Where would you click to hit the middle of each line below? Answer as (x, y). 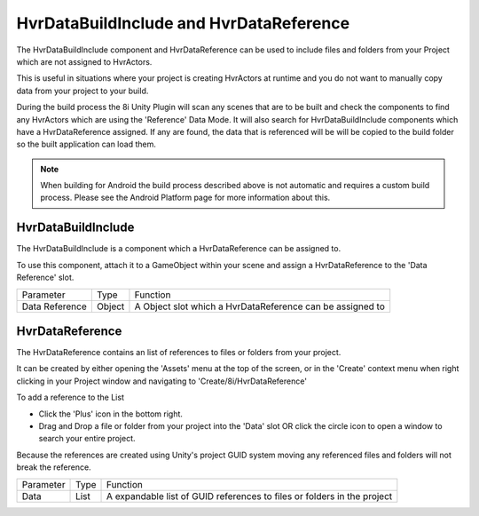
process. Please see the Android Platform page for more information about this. (185, 198)
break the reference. (54, 467)
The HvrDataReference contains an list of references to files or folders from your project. (179, 353)
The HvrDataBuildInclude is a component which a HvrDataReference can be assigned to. (179, 249)
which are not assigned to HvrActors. (84, 61)
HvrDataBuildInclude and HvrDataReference (183, 23)
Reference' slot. (45, 278)
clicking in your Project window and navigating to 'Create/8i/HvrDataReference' (162, 381)
